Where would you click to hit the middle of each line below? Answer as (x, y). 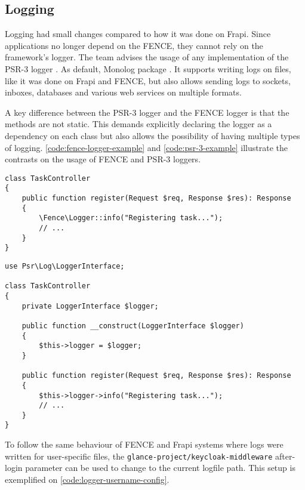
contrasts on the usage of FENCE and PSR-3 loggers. (103, 159)
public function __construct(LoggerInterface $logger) (133, 326)
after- (285, 456)
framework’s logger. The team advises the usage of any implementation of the (147, 57)
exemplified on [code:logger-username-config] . (87, 479)
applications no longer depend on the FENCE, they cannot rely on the (134, 45)
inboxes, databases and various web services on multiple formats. (123, 92)
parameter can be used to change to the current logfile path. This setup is (160, 468)
